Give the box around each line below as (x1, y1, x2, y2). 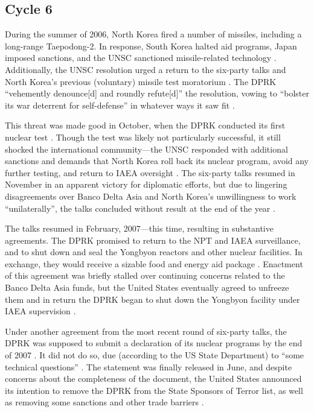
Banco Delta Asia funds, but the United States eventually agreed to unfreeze (5, 281, 289, 294)
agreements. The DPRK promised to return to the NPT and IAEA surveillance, (5, 233, 301, 246)
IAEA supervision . (5, 305, 76, 317)
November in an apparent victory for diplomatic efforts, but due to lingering (5, 178, 287, 191)
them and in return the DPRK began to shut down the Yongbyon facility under (5, 293, 300, 305)
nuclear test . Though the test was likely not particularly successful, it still (5, 130, 281, 143)
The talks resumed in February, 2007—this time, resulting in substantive (5, 222, 274, 235)
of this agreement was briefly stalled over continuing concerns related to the (5, 269, 285, 282)
